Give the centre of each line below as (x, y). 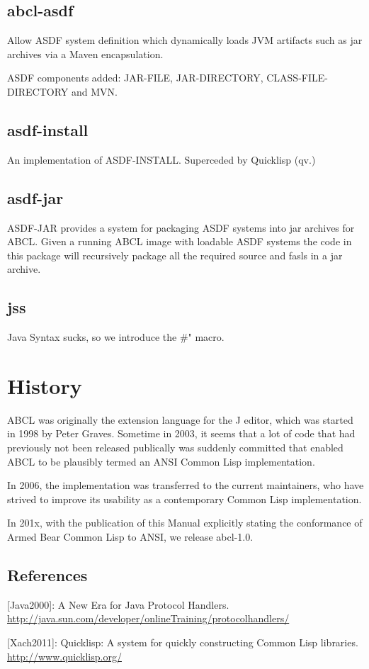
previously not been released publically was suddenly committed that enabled (175, 448)
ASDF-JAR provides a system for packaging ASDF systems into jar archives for (181, 227)
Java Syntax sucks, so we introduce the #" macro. (116, 337)
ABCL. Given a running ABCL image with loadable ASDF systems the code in (180, 241)
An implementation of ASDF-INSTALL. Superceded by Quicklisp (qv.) (161, 159)
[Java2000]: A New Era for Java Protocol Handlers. (118, 604)
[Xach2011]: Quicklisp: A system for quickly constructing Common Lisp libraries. (183, 642)
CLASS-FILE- (297, 78)
